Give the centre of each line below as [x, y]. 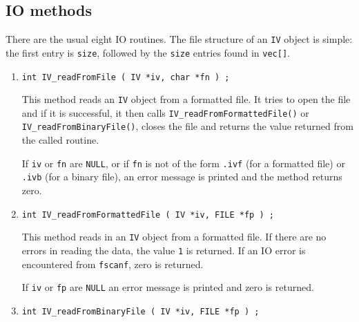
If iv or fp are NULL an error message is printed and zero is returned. [168, 287]
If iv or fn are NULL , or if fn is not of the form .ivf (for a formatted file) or [183, 163]
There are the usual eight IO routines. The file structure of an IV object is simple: [179, 39]
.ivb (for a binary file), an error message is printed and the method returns [182, 177]
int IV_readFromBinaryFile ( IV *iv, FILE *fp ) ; [140, 311]
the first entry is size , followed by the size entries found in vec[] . [148, 52]
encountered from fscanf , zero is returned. [113, 264]
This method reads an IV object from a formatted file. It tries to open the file [186, 99]
